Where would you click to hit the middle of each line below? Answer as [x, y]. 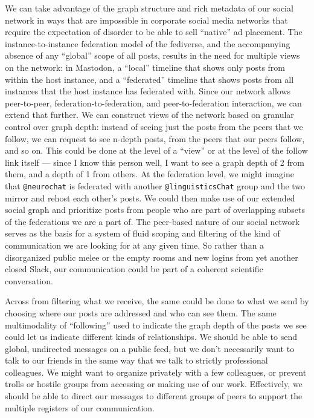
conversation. [29, 280]
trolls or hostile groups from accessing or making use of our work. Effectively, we [154, 384]
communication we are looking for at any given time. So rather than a [135, 245]
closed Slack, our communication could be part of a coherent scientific [134, 269]
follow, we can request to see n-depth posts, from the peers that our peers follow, [155, 138]
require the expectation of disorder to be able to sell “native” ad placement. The [154, 32]
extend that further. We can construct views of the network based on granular [149, 115]
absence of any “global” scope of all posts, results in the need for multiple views [152, 55]
